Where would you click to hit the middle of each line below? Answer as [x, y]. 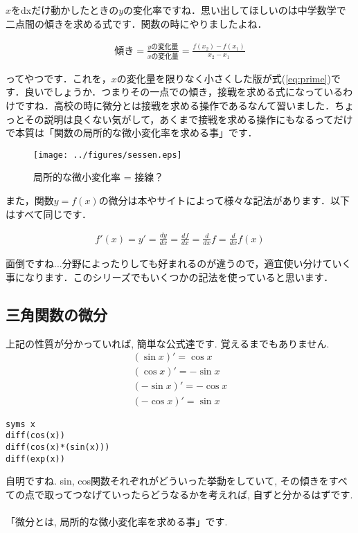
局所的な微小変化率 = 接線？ [99, 177]
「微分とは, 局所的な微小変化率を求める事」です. [117, 521]
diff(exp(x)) [35, 459]
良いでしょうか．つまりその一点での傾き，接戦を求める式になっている [184, 92]
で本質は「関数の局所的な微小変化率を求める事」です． [132, 133]
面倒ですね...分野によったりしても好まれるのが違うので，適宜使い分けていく [179, 263]
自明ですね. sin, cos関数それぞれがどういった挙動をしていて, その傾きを [167, 481]
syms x [20, 424]
